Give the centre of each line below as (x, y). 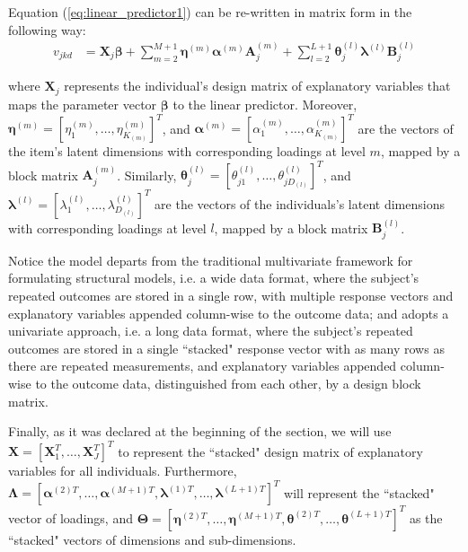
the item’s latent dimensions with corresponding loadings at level (187, 151)
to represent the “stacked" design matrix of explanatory (270, 451)
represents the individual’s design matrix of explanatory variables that (257, 86)
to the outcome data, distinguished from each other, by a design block (228, 383)
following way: (47, 29)
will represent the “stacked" (359, 492)
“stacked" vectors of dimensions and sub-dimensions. (152, 539)
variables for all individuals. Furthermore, (123, 471)
